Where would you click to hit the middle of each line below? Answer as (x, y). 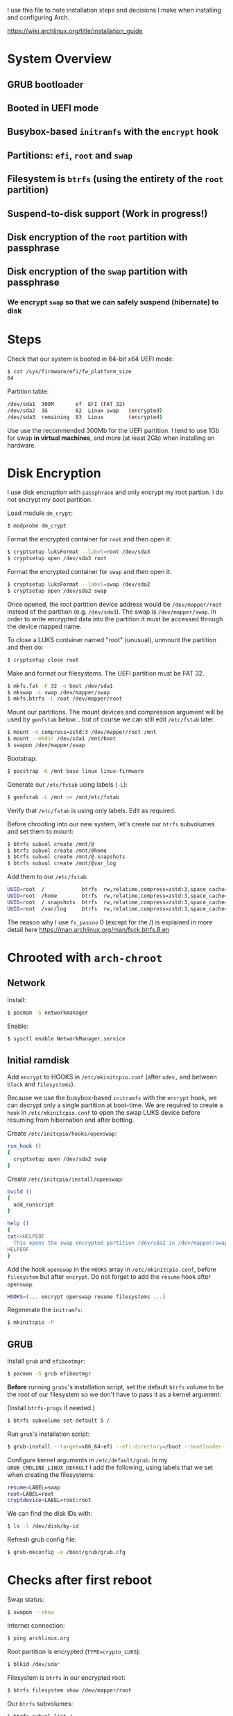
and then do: (25, 647)
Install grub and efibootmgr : (46, 1361)
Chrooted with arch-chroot (85, 957)
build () (20, 1191)
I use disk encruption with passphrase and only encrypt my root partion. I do (115, 492)
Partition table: (28, 391)
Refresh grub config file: (42, 1539)
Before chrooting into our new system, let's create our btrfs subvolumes (111, 824)
